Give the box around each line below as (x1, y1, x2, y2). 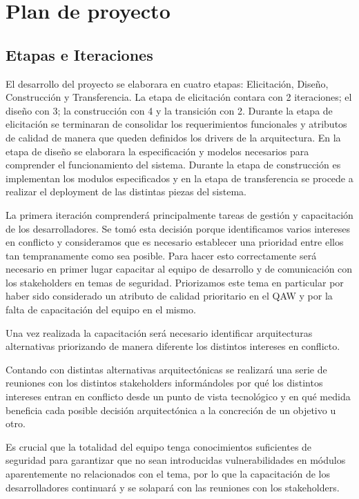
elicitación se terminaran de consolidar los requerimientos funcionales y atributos (6, 117, 347, 131)
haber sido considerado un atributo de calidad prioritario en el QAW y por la (6, 288, 333, 303)
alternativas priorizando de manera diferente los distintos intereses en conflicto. (6, 339, 340, 353)
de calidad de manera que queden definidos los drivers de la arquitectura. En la (6, 130, 341, 144)
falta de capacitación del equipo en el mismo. (6, 302, 196, 317)
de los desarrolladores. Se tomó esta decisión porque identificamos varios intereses (6, 221, 351, 235)
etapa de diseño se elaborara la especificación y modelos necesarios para (6, 144, 309, 158)
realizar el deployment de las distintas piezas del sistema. (6, 184, 246, 199)
